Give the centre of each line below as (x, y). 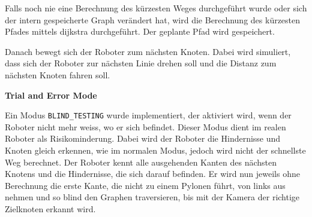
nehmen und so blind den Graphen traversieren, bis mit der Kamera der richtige (152, 197)
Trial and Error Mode (51, 95)
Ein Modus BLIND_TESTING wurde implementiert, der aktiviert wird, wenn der (148, 115)
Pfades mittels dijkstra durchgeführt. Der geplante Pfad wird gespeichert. (140, 31)
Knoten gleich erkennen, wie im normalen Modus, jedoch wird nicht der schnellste (155, 150)
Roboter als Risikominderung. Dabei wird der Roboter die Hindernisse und (143, 138)
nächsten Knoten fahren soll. (58, 74)
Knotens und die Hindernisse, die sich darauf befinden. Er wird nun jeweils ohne (152, 174)
